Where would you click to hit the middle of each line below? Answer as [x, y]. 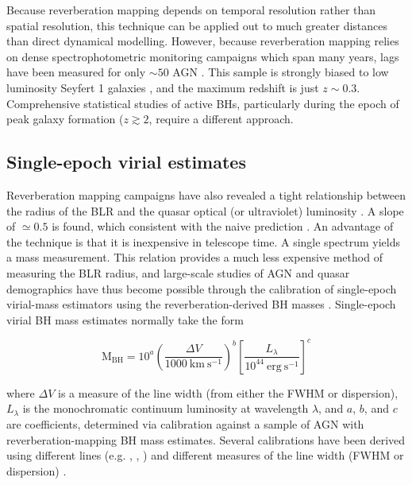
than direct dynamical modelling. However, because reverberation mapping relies [203, 41]
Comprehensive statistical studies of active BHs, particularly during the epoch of [203, 103]
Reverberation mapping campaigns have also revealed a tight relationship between [206, 194]
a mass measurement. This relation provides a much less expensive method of [194, 257]
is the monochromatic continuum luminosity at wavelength [166, 408]
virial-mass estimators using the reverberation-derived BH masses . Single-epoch [201, 304]
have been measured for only [76, 72]
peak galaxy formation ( [65, 119]
